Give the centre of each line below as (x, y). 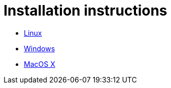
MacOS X (40, 64)
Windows (40, 48)
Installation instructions (85, 11)
